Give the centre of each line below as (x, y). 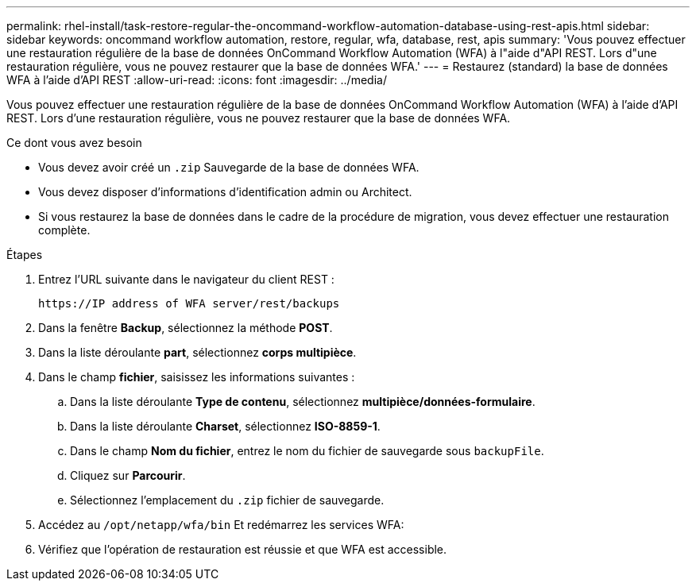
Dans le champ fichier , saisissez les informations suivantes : (197, 377)
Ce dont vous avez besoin (74, 143)
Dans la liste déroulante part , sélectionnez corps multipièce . (197, 352)
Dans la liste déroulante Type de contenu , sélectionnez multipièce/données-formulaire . (303, 402)
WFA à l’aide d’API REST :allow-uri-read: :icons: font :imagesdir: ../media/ (197, 80)
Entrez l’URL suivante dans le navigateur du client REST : (186, 279)
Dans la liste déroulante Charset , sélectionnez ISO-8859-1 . (225, 426)
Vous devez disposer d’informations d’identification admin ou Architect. (225, 192)
